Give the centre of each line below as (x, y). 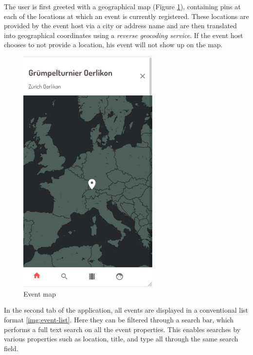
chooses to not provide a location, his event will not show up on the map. (113, 45)
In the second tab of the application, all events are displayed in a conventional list (126, 310)
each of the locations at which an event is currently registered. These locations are (126, 16)
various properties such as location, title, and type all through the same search (121, 339)
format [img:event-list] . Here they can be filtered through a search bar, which (119, 319)
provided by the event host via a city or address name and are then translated (120, 26)
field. (11, 348)
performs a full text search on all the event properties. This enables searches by (122, 329)
